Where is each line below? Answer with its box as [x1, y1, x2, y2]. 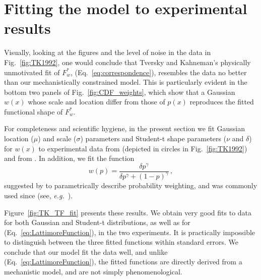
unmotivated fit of [4, 67, 60, 77]
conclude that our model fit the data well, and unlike [4, 246, 168, 257]
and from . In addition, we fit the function [4, 153, 135, 163]
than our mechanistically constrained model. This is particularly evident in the [4, 77, 247, 87]
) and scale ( [38, 133, 77, 144]
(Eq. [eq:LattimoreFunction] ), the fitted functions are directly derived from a [4, 256, 242, 267]
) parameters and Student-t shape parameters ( [80, 133, 227, 144]
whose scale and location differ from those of [28, 96, 165, 107]
